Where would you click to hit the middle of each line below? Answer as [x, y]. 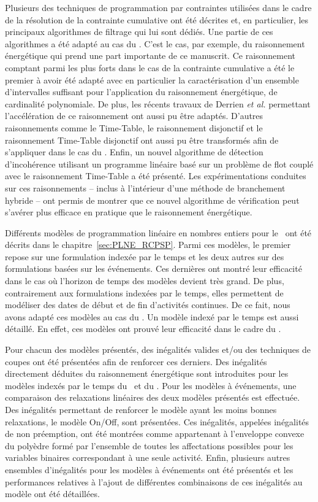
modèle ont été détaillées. [52, 494]
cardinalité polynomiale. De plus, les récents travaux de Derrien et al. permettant [158, 103]
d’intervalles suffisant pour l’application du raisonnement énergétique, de [141, 92]
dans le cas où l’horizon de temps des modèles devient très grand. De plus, [145, 281]
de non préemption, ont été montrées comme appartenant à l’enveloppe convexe [155, 434]
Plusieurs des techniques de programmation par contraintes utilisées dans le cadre [158, 7]
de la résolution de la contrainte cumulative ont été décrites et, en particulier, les [157, 19]
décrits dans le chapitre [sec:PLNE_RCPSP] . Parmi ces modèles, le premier [148, 245]
